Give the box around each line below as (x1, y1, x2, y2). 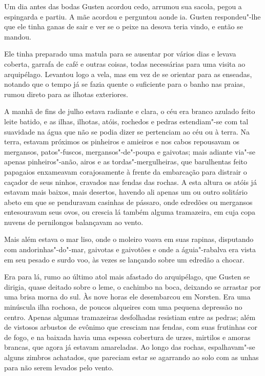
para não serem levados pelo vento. (4, 362, 114, 372)
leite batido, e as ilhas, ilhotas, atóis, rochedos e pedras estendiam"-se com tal (4, 116, 249, 126)
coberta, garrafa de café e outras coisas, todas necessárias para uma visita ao (4, 58, 246, 69)
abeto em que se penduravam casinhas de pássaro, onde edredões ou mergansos (4, 196, 253, 207)
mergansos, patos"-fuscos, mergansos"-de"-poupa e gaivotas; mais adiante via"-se (4, 146, 255, 157)
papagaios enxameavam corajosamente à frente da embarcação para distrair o (4, 166, 247, 177)
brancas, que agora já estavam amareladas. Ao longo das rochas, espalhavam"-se (4, 342, 255, 352)
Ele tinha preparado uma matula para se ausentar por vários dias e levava (4, 48, 236, 59)
